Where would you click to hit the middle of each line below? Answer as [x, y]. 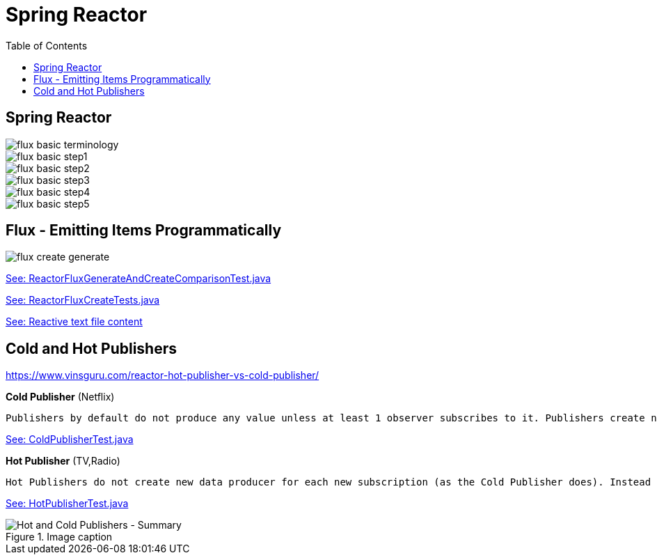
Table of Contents [47, 45]
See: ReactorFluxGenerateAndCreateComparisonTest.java [138, 279]
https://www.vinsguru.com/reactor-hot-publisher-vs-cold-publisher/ [163, 375]
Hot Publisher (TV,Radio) [63, 461]
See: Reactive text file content [74, 322]
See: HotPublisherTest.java [67, 504]
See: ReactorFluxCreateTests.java [83, 300]
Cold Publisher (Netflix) [60, 397]
